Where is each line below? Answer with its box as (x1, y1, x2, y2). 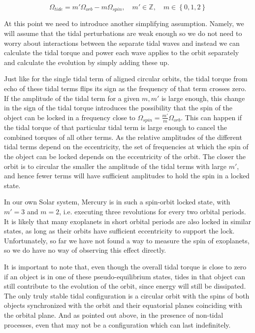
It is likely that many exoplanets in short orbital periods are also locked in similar (4, 216, 251, 226)
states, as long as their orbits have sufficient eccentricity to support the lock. (4, 226, 235, 236)
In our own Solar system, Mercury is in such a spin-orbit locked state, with (4, 197, 230, 207)
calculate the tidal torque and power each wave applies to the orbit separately (4, 47, 239, 58)
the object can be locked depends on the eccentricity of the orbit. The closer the (4, 151, 246, 162)
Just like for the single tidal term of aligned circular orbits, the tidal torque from (4, 73, 248, 84)
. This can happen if (181, 112, 242, 122)
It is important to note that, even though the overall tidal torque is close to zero (4, 261, 247, 271)
